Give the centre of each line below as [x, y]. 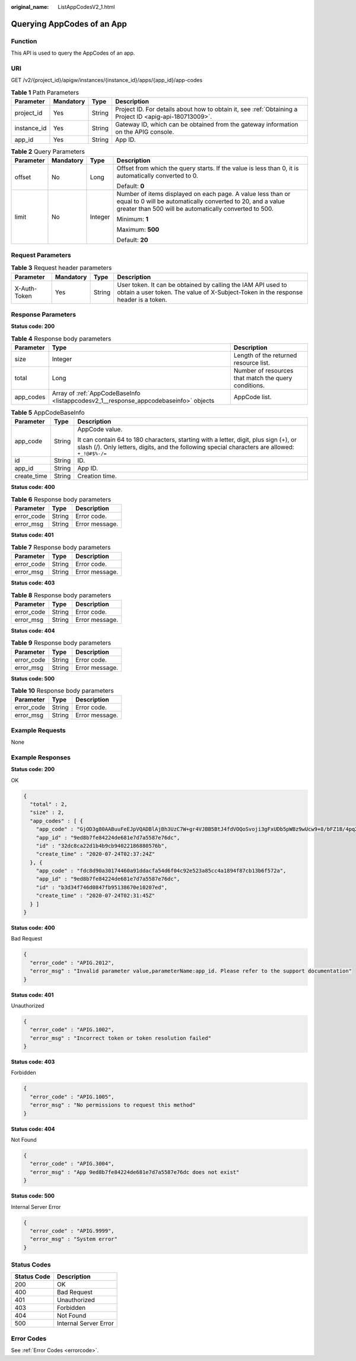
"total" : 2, [49, 804]
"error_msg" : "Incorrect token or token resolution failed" [121, 1038]
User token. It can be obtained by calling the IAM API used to [202, 285]
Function [24, 41]
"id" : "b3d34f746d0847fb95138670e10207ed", [102, 887]
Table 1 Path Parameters [45, 92]
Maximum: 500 [138, 230]
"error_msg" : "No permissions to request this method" [113, 1105]
